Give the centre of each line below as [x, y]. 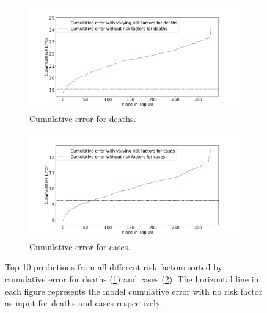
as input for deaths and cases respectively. [84, 303]
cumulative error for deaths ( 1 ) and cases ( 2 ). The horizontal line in [132, 279]
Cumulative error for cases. [80, 246]
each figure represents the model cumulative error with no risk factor [134, 291]
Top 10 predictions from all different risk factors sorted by [114, 267]
